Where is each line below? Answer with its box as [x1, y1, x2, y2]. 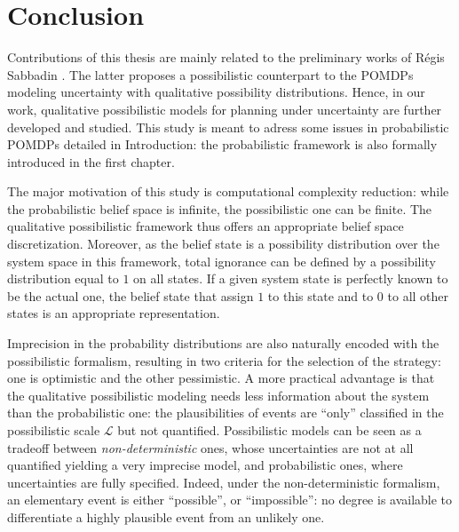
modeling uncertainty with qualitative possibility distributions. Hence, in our [7, 83, 425, 101]
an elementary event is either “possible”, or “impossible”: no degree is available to [7, 490, 453, 509]
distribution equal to [7, 269, 119, 288]
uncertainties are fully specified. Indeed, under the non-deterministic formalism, [7, 472, 440, 491]
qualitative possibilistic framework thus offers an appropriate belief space [7, 217, 404, 235]
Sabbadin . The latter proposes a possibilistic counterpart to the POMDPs [7, 65, 414, 83]
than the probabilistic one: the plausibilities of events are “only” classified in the [7, 403, 444, 422]
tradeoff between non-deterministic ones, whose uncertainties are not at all [7, 438, 414, 457]
